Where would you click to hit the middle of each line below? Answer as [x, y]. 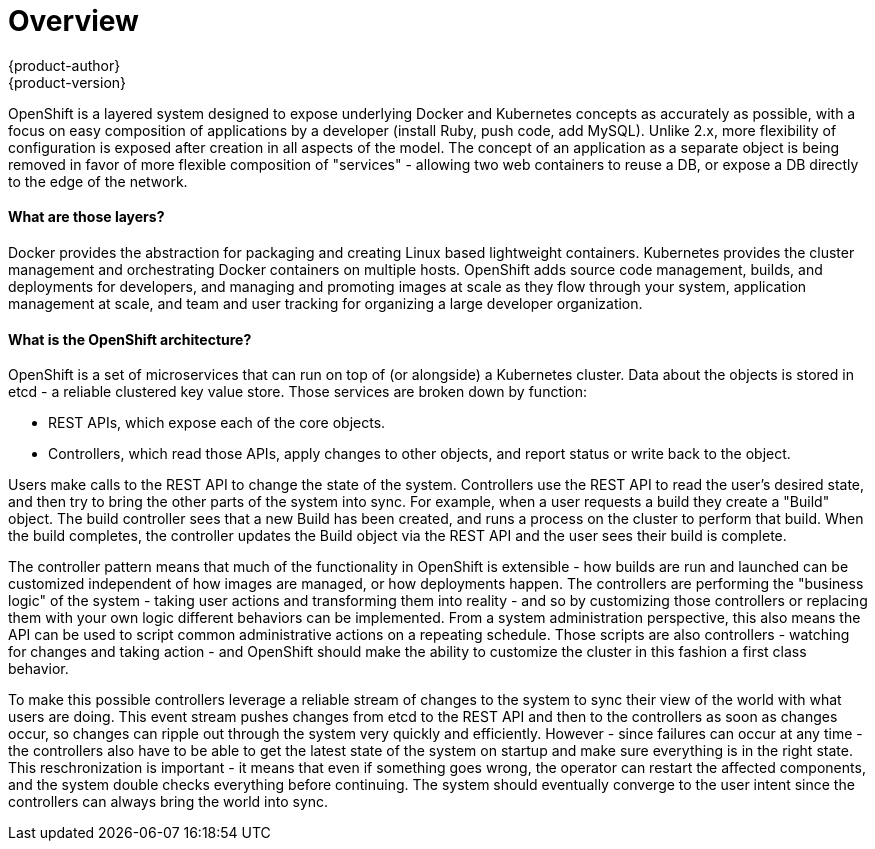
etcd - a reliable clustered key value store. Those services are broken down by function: [298, 392]
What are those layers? [86, 217]
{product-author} [64, 65]
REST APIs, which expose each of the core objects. [217, 423]
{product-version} [67, 82]
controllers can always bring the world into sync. [168, 802]
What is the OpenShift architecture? [130, 339]
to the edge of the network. [98, 181]
